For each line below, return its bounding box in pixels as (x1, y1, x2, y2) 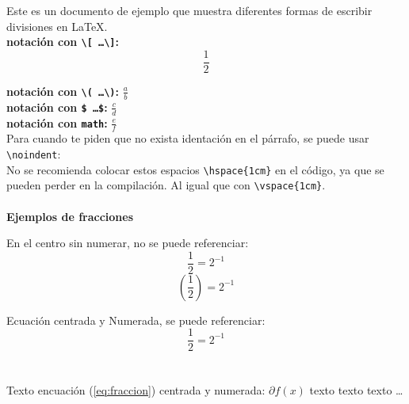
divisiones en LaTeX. (6, 17, 108, 34)
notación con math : (6, 114, 108, 131)
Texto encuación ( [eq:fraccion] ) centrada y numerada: (6, 381, 266, 398)
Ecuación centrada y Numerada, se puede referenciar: (6, 311, 266, 328)
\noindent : (6, 145, 61, 162)
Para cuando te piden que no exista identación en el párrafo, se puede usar (6, 130, 369, 147)
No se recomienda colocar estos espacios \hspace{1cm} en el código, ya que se (6, 161, 384, 177)
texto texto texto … (309, 381, 403, 398)
